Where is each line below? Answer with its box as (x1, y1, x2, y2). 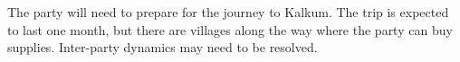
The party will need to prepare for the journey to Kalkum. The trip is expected (7, 3, 449, 21)
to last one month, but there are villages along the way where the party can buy (7, 20, 453, 39)
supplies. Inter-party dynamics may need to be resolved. (7, 38, 318, 57)
